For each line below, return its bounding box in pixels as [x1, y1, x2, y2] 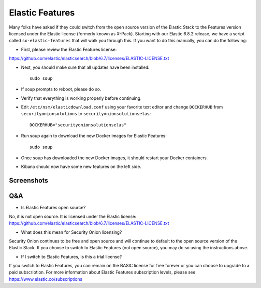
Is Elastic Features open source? [21, 205, 86, 211]
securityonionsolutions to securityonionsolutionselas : [21, 111, 151, 117]
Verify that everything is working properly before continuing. [21, 95, 142, 101]
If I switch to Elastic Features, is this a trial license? [21, 254, 122, 259]
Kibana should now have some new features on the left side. [21, 164, 142, 169]
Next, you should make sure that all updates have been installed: [21, 64, 150, 70]
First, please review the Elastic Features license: [21, 46, 117, 52]
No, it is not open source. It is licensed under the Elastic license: [9, 213, 136, 219]
